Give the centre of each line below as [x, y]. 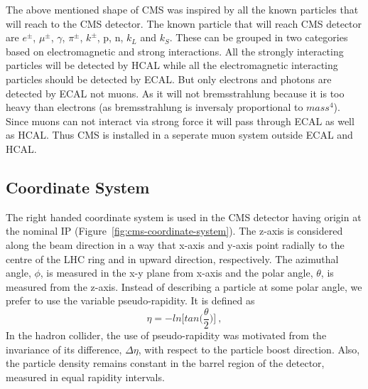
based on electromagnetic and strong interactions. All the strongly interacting [175, 51]
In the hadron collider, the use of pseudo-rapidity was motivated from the [166, 335]
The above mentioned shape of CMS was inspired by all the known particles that [182, 9]
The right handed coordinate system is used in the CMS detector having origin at [184, 217]
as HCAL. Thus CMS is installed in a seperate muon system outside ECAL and [179, 135]
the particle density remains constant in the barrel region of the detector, [165, 363]
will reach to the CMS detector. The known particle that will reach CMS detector [184, 23]
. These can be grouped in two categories [259, 37]
